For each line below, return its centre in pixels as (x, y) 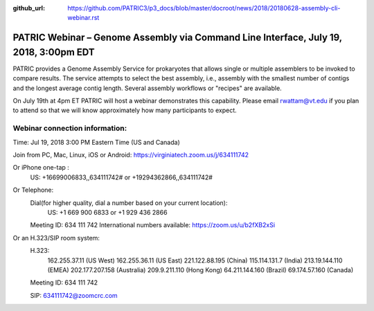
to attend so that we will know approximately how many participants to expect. (125, 110)
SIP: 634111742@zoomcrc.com (74, 295)
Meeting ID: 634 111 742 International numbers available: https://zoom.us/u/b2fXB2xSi (153, 225)
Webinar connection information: (70, 128)
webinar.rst (83, 18)
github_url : (29, 8)
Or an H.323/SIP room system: (56, 238)
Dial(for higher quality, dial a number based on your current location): (129, 203)
